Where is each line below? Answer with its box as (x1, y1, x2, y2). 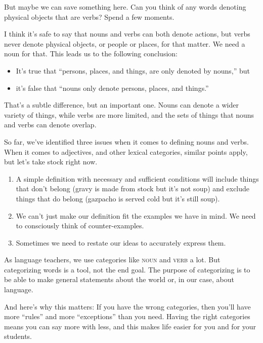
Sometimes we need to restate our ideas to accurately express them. (16, 237, 226, 248)
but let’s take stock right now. (4, 156, 98, 167)
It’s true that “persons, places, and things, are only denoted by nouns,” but (16, 65, 250, 76)
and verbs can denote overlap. (4, 119, 97, 130)
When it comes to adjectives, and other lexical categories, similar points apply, (4, 146, 248, 157)
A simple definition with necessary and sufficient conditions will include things (16, 173, 259, 184)
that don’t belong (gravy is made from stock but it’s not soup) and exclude (16, 183, 250, 194)
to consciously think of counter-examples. (16, 220, 144, 231)
